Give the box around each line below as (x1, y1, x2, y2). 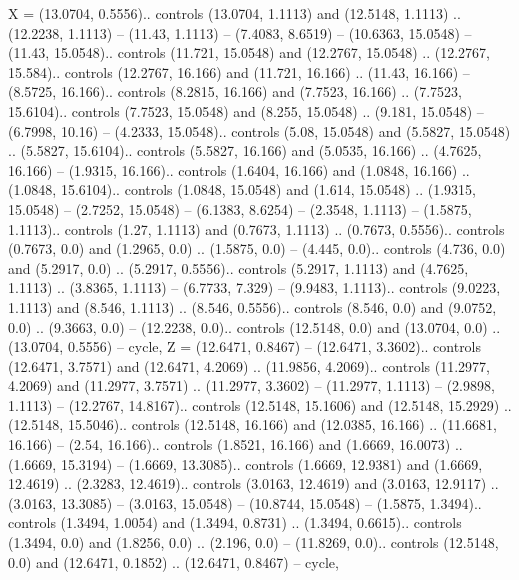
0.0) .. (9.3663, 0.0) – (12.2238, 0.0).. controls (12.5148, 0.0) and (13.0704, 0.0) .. (8, 316, 501, 337)
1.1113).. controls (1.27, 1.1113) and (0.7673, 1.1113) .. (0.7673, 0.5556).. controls (8, 218, 505, 239)
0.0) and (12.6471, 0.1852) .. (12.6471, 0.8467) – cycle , (8, 551, 339, 572)
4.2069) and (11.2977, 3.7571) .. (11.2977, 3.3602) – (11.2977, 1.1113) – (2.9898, (8, 375, 495, 396)
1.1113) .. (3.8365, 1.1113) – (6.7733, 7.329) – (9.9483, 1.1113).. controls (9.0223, (8, 277, 501, 298)
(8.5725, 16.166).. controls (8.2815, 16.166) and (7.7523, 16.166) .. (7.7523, (8, 81, 462, 102)
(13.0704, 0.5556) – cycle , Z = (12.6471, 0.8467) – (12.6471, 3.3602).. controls (8, 336, 482, 357)
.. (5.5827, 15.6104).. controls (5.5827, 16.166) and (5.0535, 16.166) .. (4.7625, (8, 140, 482, 161)
